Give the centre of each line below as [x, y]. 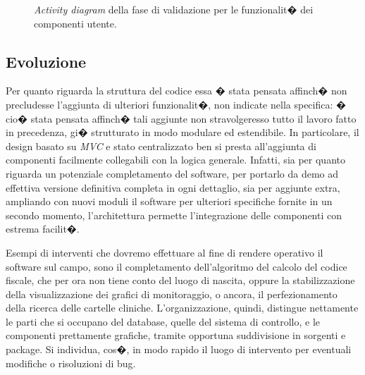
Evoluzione [46, 61]
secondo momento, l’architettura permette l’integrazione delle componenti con [174, 215]
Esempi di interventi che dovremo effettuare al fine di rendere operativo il [165, 252]
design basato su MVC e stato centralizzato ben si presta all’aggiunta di [161, 146]
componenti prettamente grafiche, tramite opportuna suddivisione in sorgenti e [176, 335]
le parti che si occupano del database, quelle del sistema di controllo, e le [163, 321]
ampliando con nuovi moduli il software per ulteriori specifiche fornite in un [169, 201]
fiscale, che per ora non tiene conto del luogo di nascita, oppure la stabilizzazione [180, 280]
